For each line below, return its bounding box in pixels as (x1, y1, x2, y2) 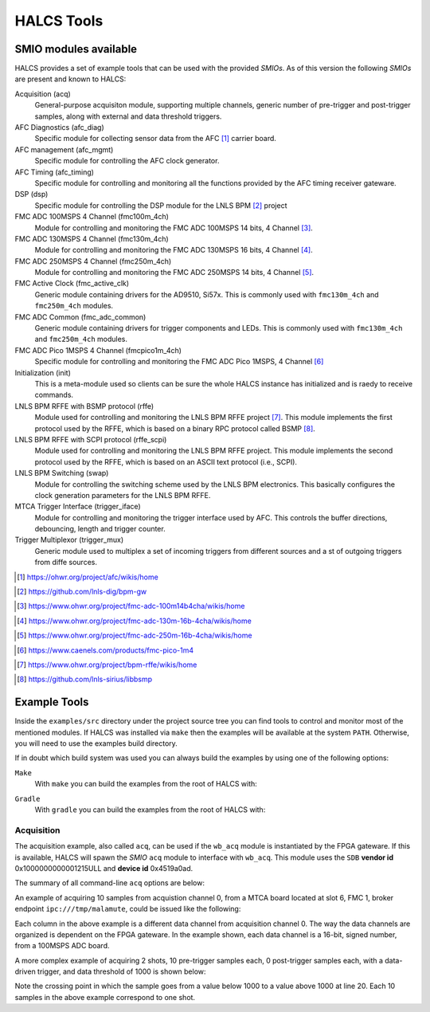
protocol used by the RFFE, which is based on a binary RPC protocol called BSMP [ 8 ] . (34, 423, 316, 433)
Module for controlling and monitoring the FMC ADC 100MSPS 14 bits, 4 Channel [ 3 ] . (34, 223, 314, 233)
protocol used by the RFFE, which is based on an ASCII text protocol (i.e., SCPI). (34, 457, 298, 466)
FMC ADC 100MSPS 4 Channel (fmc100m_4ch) (14, 212, 169, 222)
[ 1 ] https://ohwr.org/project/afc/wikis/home (17, 572, 158, 582)
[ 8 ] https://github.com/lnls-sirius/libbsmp (17, 674, 153, 684)
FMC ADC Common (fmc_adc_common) (14, 312, 147, 322)
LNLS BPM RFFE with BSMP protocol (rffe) (14, 401, 154, 410)
